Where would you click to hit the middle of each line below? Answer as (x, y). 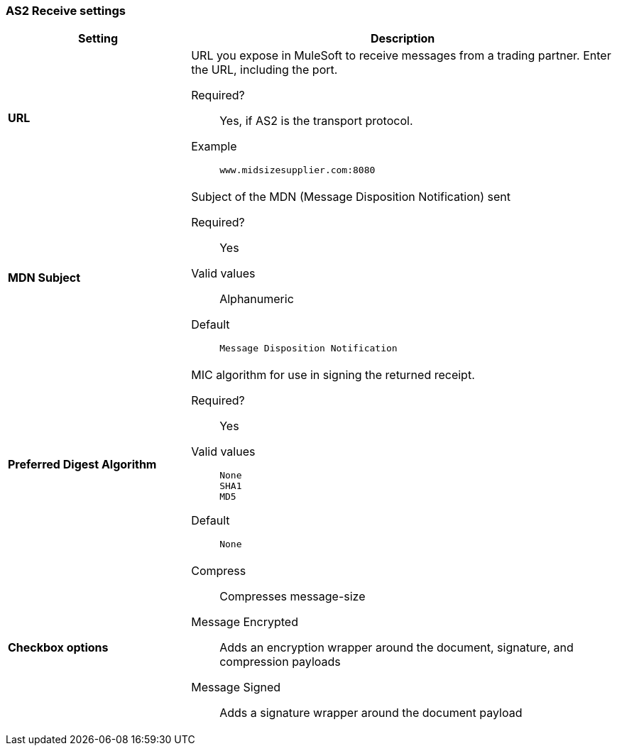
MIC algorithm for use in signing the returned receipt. (333, 375)
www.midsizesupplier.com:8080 (297, 170)
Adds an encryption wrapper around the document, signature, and (397, 648)
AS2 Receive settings (66, 11)
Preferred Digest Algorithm (82, 465)
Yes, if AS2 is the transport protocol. (316, 121)
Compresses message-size (293, 597)
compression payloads (280, 662)
